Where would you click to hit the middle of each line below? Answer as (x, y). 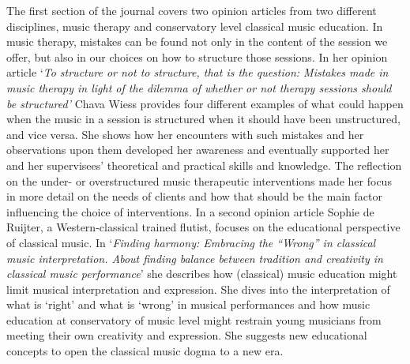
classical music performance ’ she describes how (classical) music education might (202, 274)
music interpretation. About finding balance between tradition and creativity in (195, 258)
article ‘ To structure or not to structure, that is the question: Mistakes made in (197, 72)
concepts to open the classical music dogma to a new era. (145, 351)
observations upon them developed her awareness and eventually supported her (198, 150)
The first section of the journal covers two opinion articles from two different (192, 10)
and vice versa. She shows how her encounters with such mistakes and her (185, 134)
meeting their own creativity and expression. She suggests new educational (187, 335)
